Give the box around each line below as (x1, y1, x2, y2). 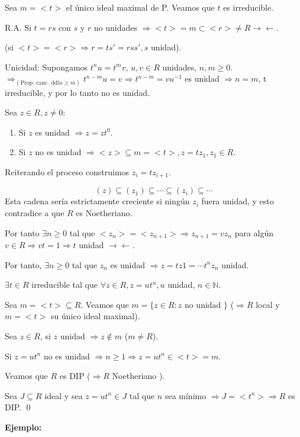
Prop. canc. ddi (20, 79, 59, 86)
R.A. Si (5, 21, 31, 33)
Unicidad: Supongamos (5, 60, 88, 73)
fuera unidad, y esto (201, 195, 274, 207)
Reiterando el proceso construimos (5, 165, 130, 178)
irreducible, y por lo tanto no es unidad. (5, 86, 150, 98)
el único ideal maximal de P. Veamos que (66, 1, 215, 13)
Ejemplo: (5, 420, 42, 433)
